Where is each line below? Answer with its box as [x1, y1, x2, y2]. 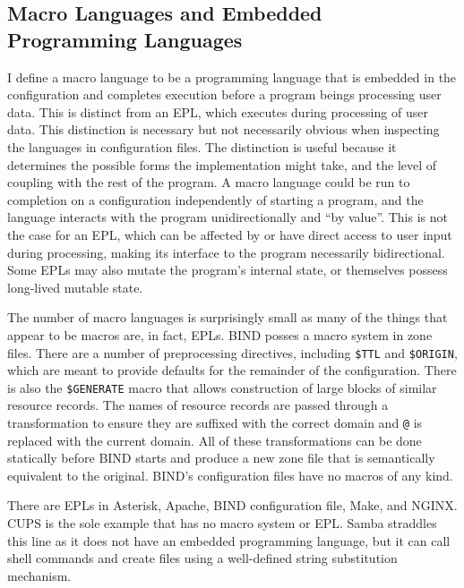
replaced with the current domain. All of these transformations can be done [7, 430, 422, 449]
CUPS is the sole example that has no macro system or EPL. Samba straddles [7, 514, 437, 533]
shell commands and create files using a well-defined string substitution [7, 549, 398, 567]
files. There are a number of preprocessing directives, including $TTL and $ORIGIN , [7, 343, 458, 362]
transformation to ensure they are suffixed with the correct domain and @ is [7, 413, 423, 431]
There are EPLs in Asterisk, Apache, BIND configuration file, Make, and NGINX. [7, 496, 458, 515]
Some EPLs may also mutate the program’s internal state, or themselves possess [7, 260, 448, 279]
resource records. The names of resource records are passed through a [7, 396, 389, 414]
